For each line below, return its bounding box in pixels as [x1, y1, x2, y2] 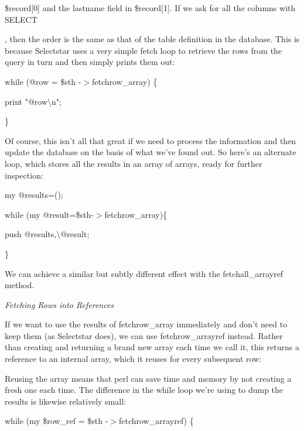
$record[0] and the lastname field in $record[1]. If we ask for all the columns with [5, 2, 296, 13]
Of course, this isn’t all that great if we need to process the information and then [5, 134, 296, 146]
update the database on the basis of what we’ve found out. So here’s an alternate [5, 146, 296, 158]
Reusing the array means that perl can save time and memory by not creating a [5, 372, 292, 384]
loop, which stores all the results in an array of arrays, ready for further [5, 157, 262, 169]
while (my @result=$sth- [5, 208, 94, 220]
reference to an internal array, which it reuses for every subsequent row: [5, 353, 262, 365]
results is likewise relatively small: [5, 395, 126, 407]
